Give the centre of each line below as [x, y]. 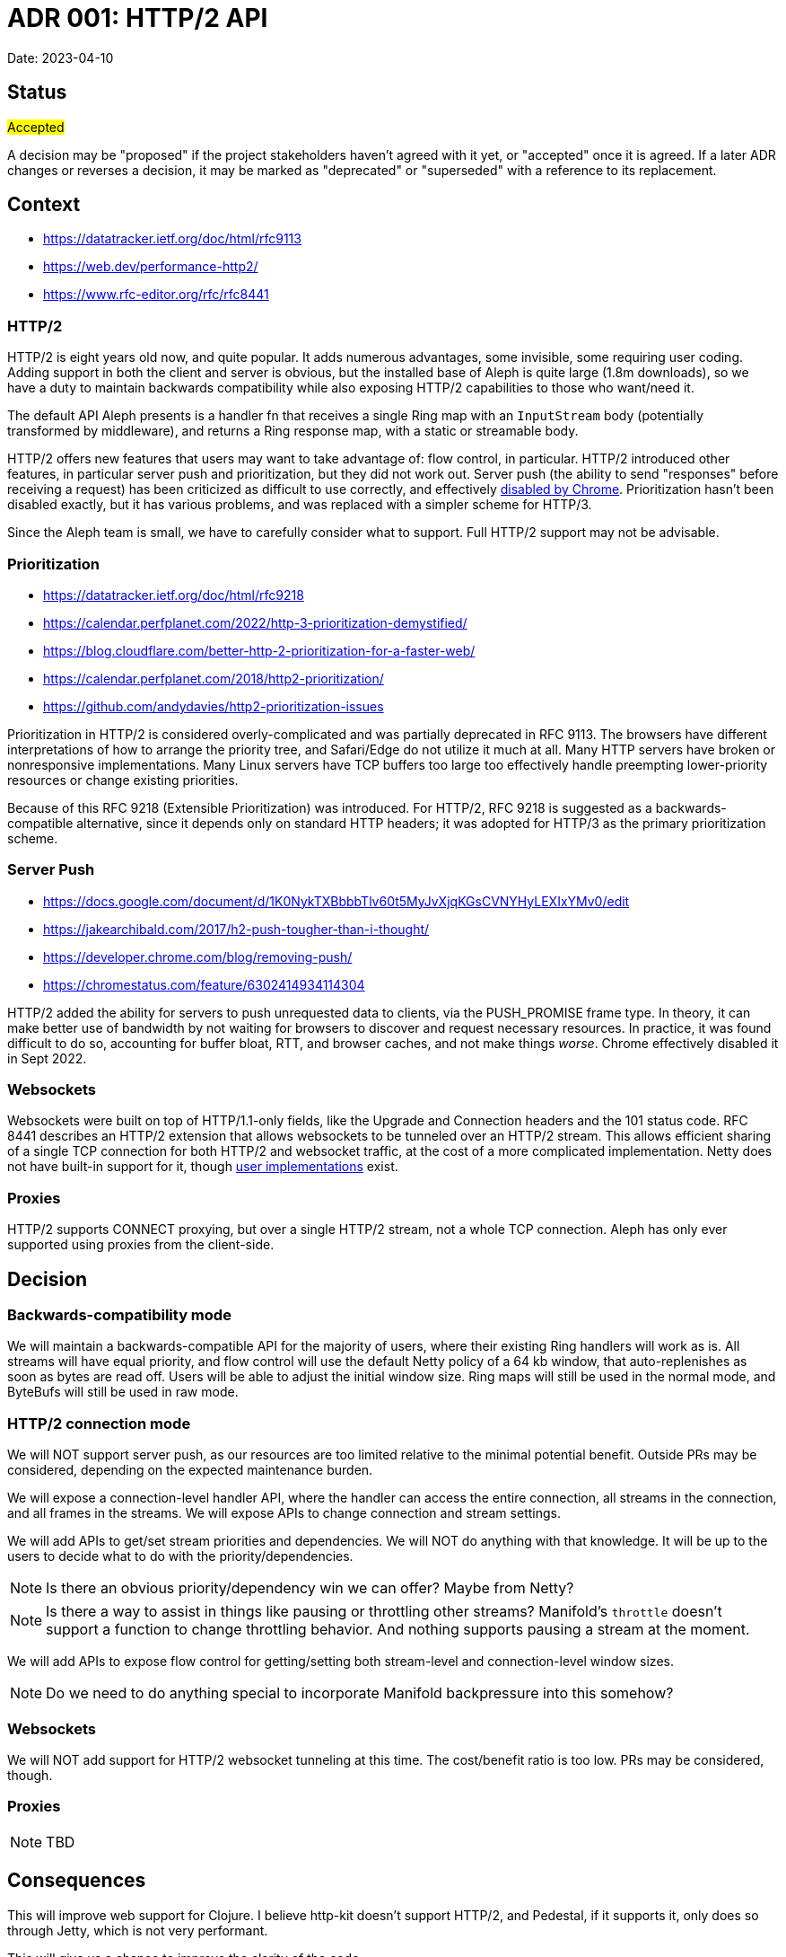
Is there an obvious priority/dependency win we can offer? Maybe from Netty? [310, 1588]
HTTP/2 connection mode [99, 1423]
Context [44, 205]
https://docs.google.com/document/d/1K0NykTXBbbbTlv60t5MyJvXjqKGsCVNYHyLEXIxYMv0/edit [336, 901]
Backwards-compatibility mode [119, 1315]
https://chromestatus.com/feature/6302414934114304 [204, 984]
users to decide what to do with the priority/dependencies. [180, 1556]
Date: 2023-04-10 [61, 57]
